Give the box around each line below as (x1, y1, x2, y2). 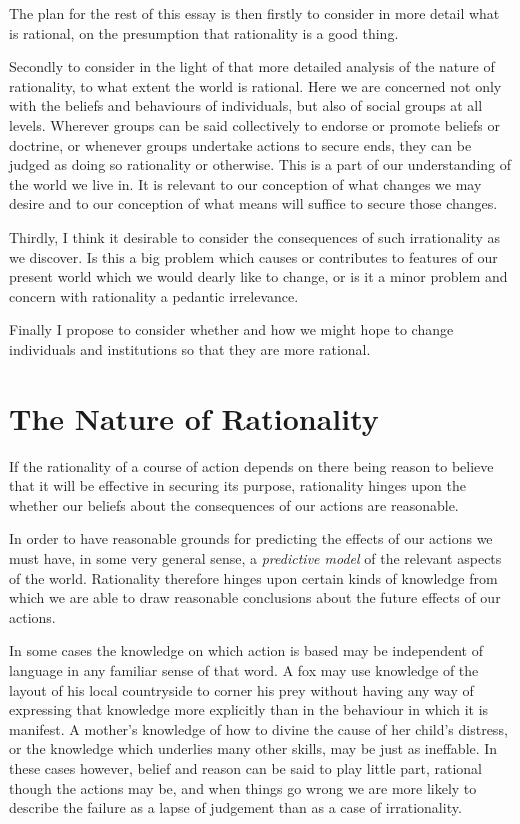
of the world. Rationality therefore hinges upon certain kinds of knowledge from (9, 567, 498, 588)
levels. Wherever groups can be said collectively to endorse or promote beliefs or (9, 114, 501, 135)
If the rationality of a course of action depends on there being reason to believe (9, 455, 494, 476)
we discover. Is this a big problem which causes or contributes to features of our (9, 246, 498, 267)
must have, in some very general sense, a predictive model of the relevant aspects (9, 548, 502, 568)
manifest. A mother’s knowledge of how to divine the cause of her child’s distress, (9, 718, 508, 739)
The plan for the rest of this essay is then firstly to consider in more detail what (9, 3, 500, 23)
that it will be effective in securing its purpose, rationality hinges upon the (9, 475, 467, 496)
